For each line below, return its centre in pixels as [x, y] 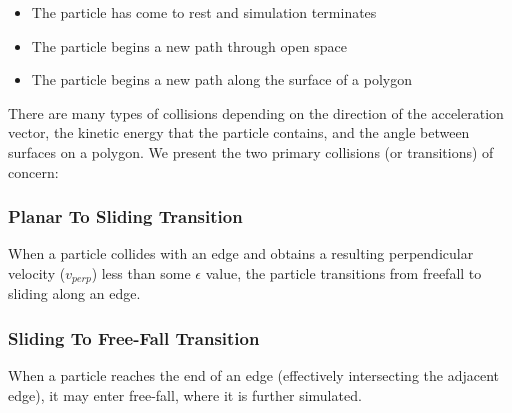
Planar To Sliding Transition [125, 216]
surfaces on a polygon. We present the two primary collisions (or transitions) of [251, 151]
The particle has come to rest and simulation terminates [204, 12]
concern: [33, 171]
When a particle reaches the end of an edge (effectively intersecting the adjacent [253, 375]
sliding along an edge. [74, 293]
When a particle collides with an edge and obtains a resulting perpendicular [241, 253]
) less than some [141, 272]
